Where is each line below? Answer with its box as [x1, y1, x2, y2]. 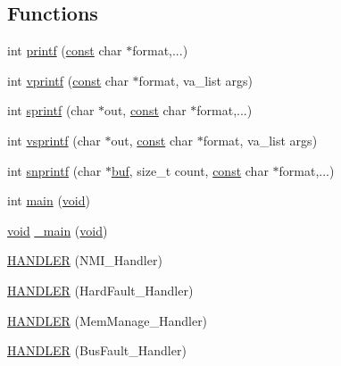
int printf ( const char [7, 41, 122, 60]
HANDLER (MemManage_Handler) [7, 311, 208, 329]
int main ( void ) [7, 191, 90, 210]
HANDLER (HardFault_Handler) [7, 280, 194, 299]
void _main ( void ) [7, 220, 108, 239]
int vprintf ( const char [7, 71, 129, 89]
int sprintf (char [7, 101, 95, 120]
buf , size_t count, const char [111, 161, 269, 179]
